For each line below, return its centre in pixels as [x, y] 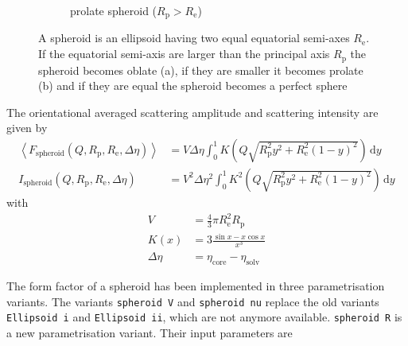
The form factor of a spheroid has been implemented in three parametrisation [196, 286]
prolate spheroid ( [114, 10]
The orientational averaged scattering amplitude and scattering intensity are [192, 112]
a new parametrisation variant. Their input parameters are [150, 332]
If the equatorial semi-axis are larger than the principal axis [184, 54]
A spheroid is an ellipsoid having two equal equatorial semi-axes [194, 38]
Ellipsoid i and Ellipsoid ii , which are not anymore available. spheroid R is [204, 317]
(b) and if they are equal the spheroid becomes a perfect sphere [193, 86]
